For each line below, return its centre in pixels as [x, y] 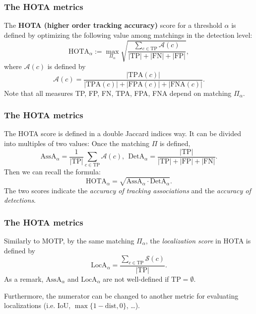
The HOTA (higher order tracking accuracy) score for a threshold [113, 25]
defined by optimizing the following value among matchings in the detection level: [128, 35]
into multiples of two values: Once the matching [77, 143]
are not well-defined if [136, 278]
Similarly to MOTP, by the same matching [69, 240]
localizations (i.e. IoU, [37, 305]
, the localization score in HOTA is [198, 240]
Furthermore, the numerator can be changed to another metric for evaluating [121, 295]
